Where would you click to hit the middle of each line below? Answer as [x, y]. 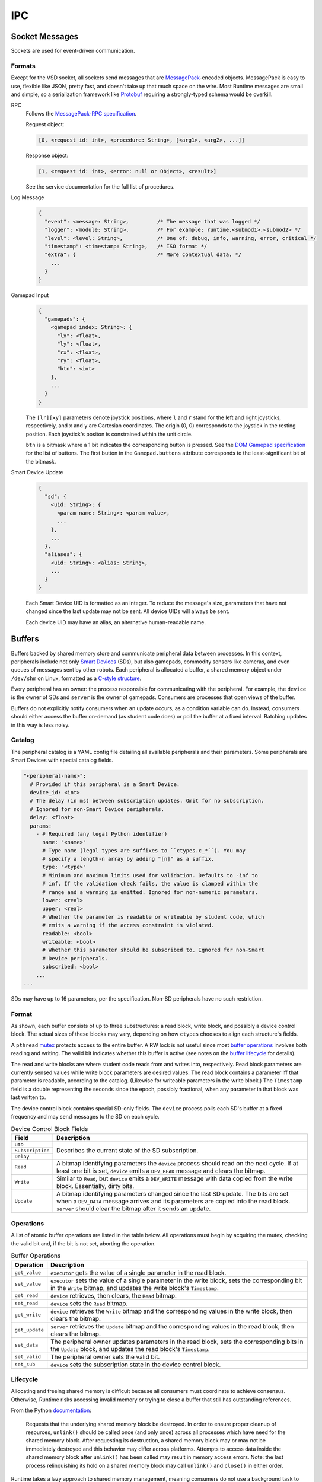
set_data [26, 1345]
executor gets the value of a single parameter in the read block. [138, 1273]
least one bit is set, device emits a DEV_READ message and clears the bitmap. [161, 1171]
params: [41, 826]
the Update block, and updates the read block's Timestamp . [130, 1349]
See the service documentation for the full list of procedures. [100, 187]
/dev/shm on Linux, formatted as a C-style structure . [76, 678]
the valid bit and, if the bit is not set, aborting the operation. [83, 1243]
